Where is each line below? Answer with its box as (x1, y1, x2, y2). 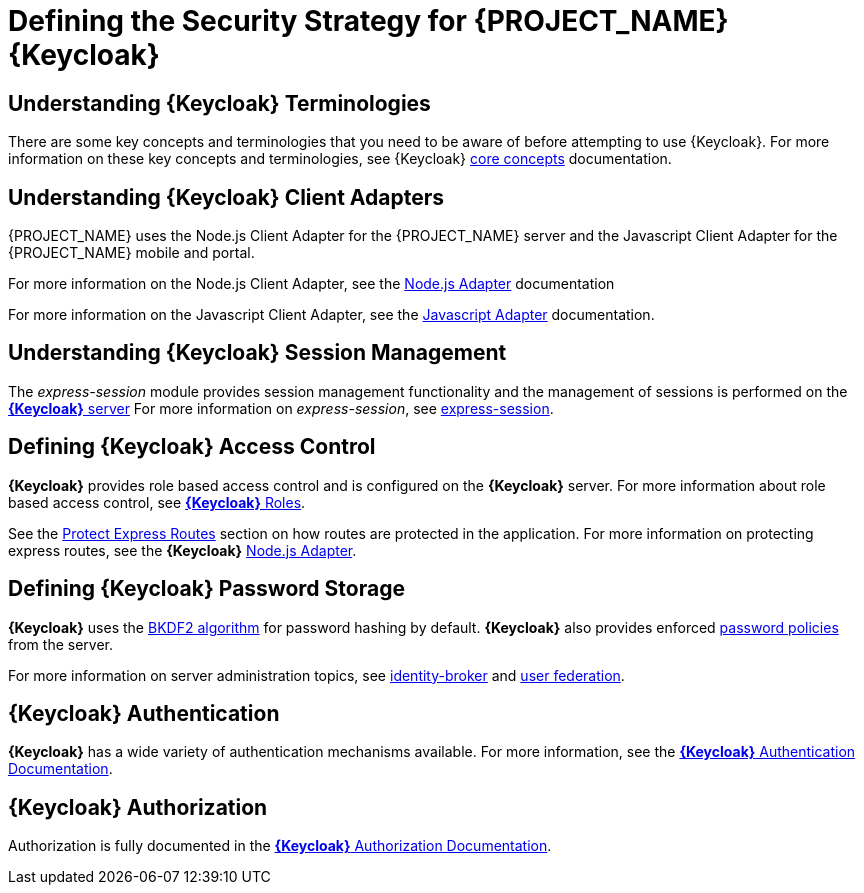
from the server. (8, 635, 113, 653)
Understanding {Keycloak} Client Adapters (8, 184, 444, 210)
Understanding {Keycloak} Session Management (8, 340, 507, 366)
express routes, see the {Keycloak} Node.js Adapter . (8, 541, 357, 559)
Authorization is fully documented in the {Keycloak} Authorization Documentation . (8, 837, 552, 855)
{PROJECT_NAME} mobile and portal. (8, 244, 255, 262)
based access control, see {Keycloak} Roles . (8, 493, 306, 511)
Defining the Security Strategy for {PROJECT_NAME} (8, 4, 729, 38)
